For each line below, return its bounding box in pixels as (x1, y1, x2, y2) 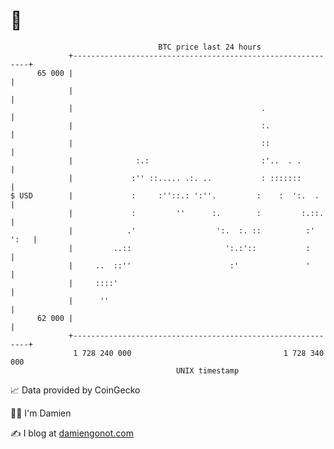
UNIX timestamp (175, 365, 240, 376)
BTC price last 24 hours (158, 42, 262, 52)
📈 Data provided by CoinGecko (10, 384, 141, 396)
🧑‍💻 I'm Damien (10, 407, 72, 419)
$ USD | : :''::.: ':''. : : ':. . (10, 190, 320, 201)
